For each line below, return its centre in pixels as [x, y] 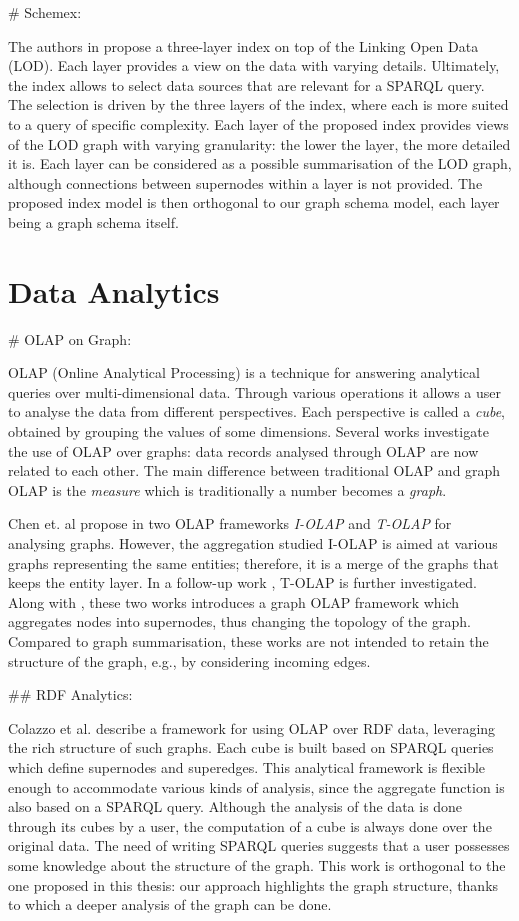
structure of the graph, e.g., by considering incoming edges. [189, 660]
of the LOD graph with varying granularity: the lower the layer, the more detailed [259, 143]
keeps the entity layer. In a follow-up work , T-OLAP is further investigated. [242, 582]
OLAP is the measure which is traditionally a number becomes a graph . [227, 489]
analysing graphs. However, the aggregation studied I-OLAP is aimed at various [253, 543]
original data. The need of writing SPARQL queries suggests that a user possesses [259, 845]
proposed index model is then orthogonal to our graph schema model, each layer [254, 202]
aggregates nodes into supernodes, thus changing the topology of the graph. [239, 621]
